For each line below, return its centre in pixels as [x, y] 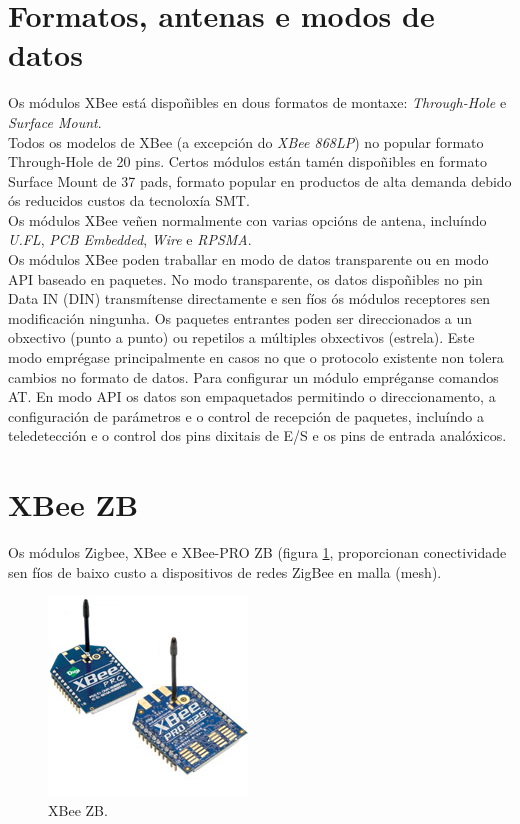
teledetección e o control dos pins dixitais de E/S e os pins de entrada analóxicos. [257, 435]
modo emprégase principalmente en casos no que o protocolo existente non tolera [256, 357]
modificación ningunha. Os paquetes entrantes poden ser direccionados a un [240, 317]
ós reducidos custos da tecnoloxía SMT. [129, 200]
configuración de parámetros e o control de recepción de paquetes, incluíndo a [246, 415]
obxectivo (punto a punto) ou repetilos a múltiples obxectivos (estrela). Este [241, 337]
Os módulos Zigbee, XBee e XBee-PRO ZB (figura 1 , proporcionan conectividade [257, 552]
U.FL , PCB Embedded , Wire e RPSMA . [130, 239]
